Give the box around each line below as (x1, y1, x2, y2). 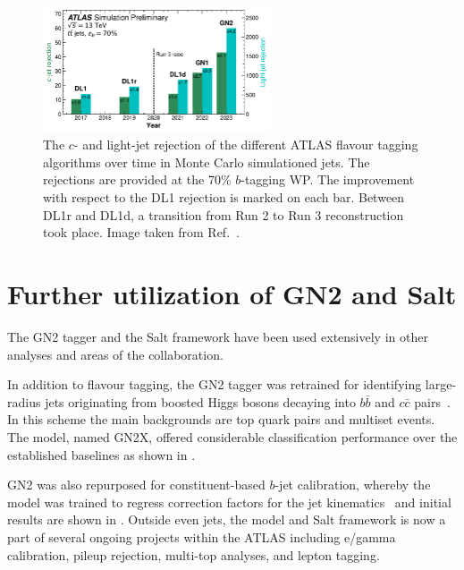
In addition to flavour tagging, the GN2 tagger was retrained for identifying (7, 375, 422, 394)
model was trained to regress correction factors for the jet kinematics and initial (7, 492, 451, 511)
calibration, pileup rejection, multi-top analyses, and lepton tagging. (7, 545, 380, 564)
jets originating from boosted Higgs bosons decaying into (45, 392, 356, 411)
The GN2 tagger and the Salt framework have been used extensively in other (7, 327, 428, 345)
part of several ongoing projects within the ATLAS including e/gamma (7, 527, 396, 546)
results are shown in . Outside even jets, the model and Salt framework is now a (7, 510, 446, 529)
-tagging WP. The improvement (240, 170, 415, 189)
